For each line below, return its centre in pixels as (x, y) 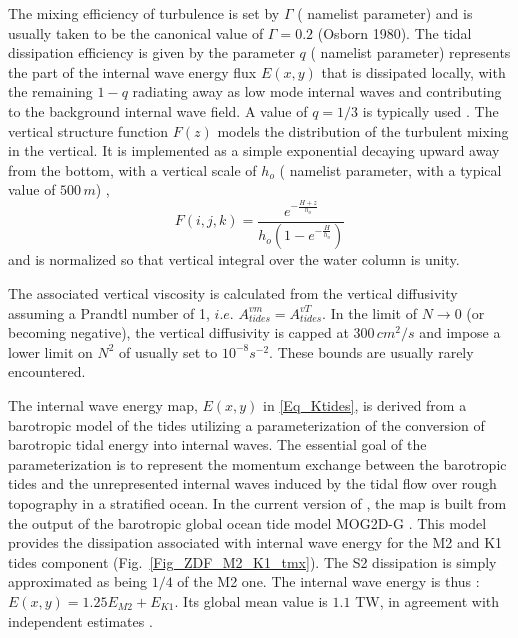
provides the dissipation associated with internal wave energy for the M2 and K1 (255, 542)
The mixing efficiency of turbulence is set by (144, 13)
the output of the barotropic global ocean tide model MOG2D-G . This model (247, 522)
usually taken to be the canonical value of (136, 32)
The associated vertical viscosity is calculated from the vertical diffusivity (233, 293)
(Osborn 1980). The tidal (394, 32)
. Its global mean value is (251, 600)
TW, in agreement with (427, 600)
